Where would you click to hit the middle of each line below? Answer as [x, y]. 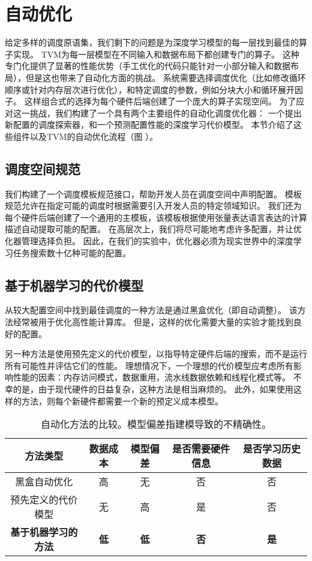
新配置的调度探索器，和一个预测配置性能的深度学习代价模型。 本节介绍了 [149, 124]
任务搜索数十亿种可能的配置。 [72, 252]
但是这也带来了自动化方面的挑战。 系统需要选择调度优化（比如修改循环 [166, 77]
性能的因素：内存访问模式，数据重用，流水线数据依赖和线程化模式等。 [151, 377]
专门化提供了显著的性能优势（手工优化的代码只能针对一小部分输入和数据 [148, 66]
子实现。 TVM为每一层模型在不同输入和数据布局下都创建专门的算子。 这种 [152, 54]
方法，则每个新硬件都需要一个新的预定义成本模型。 [122, 400]
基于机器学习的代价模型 [74, 285]
